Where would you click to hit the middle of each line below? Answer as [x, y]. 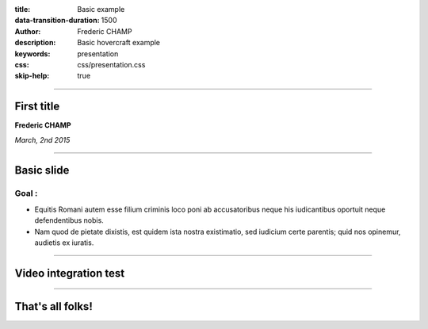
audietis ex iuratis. [64, 243]
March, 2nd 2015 [42, 140]
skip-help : [32, 76]
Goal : [26, 193]
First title [37, 107]
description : [35, 43]
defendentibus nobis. [69, 220]
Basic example [101, 9]
